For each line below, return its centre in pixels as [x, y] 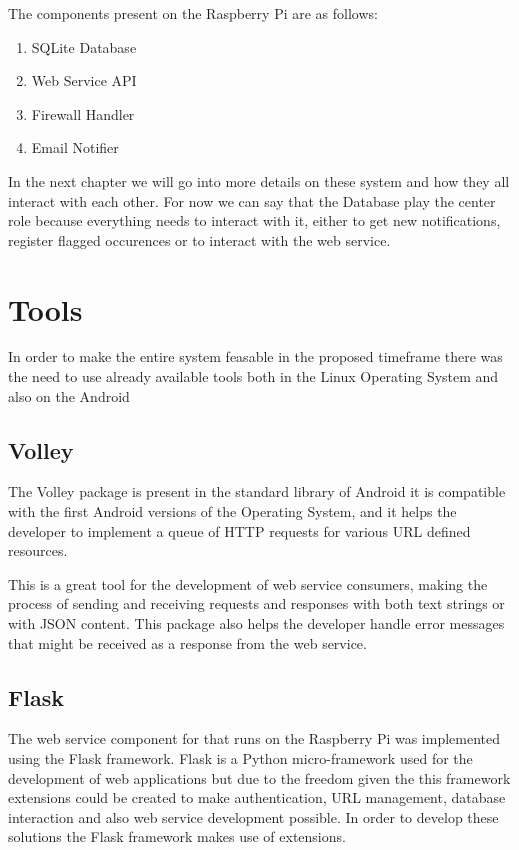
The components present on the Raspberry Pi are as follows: [193, 13]
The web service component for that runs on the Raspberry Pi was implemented [254, 738]
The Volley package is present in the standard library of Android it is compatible [257, 491]
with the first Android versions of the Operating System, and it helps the [232, 511]
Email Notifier [75, 147]
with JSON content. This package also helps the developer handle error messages [256, 623]
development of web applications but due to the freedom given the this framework [259, 777]
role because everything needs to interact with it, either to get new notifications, [254, 220]
